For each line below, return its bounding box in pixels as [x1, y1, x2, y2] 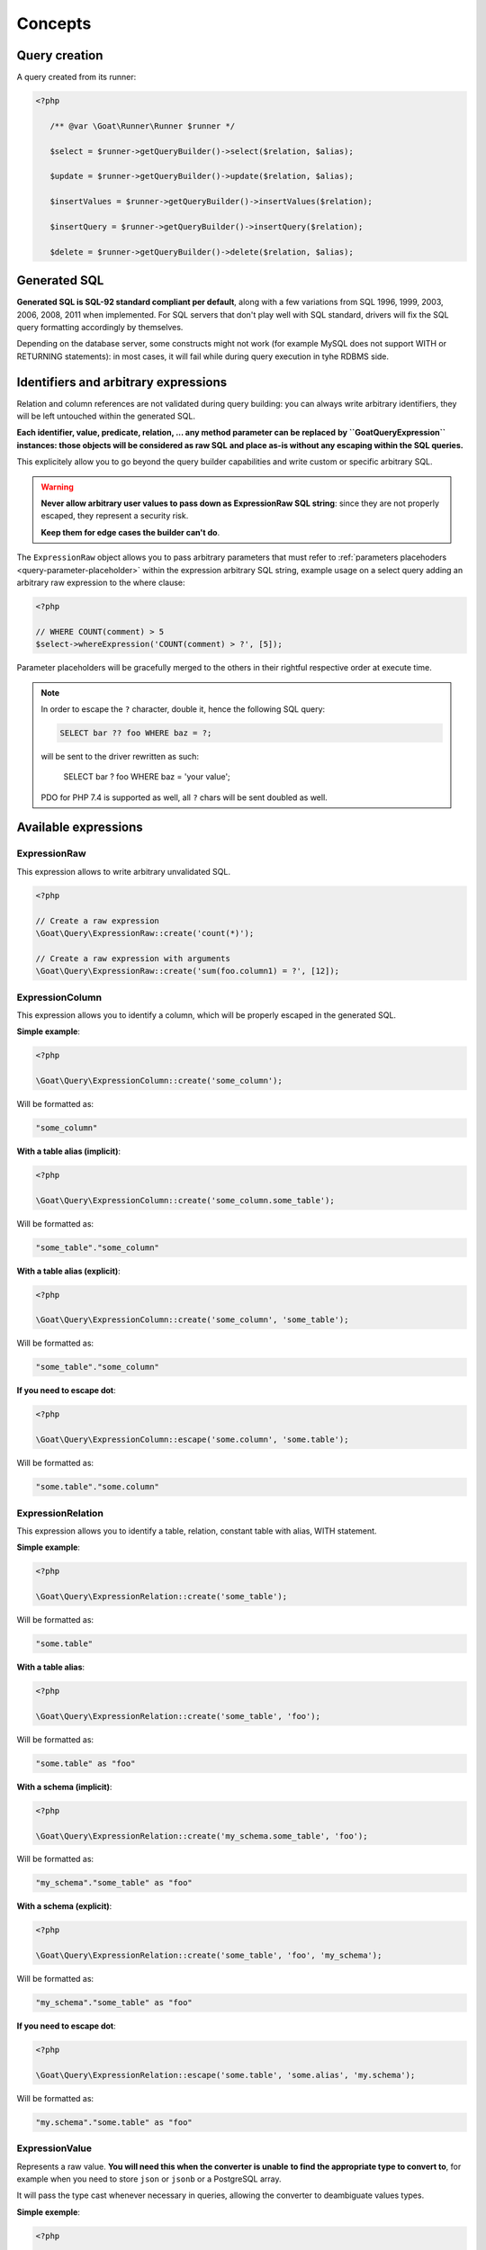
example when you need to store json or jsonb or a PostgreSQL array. [16, 2173, 282, 2184]
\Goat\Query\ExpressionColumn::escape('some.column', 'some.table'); [35, 1435, 349, 1444]
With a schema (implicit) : [16, 1781, 112, 1792]
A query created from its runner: [16, 72, 137, 83]
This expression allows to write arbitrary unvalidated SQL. [16, 866, 231, 877]
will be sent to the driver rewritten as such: [40, 751, 200, 761]
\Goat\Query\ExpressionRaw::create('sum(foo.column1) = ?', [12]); [35, 966, 340, 976]
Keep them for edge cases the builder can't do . [40, 526, 220, 537]
